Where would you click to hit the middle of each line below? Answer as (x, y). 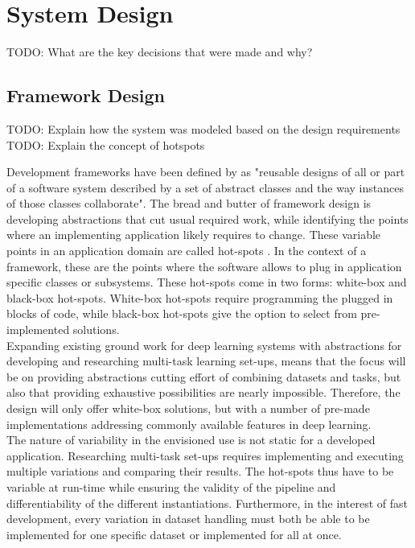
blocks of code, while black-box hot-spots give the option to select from (182, 313)
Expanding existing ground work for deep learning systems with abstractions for (204, 345)
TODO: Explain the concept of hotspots (106, 144)
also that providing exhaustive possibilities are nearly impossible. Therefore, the (203, 392)
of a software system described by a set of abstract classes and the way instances (205, 187)
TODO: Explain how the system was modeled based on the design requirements (203, 128)
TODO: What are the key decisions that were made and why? (160, 52)
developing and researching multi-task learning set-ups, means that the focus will (206, 361)
